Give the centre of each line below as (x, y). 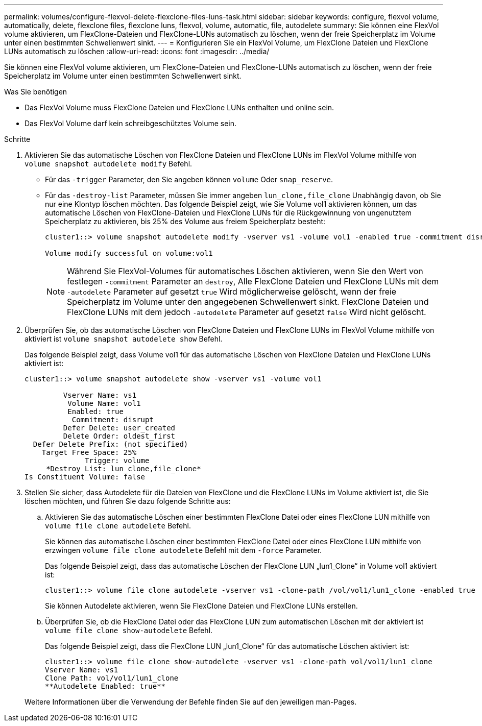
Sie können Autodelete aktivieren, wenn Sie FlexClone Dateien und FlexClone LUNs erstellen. (201, 606)
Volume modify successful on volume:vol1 (129, 253)
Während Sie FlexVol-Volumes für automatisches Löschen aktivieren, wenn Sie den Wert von (245, 271)
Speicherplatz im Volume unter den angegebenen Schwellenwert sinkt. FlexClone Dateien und (248, 302)
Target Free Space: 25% (89, 452)
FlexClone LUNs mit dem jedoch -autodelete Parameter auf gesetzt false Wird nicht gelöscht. (247, 312)
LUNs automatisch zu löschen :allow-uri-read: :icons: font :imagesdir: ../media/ (137, 51)
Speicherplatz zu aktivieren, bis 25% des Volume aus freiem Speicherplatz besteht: (185, 221)
